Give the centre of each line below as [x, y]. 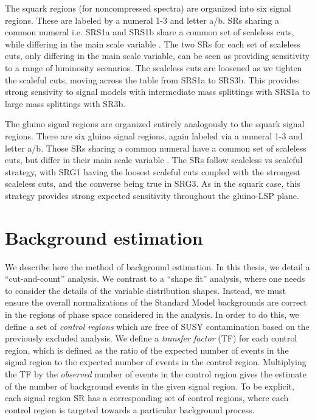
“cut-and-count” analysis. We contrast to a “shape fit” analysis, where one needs [155, 278]
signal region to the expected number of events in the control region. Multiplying [156, 362]
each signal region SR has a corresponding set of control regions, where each [147, 398]
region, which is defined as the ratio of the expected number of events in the [147, 350]
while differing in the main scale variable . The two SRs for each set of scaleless [153, 44]
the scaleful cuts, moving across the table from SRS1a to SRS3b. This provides [152, 79]
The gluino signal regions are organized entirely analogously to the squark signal [155, 124]
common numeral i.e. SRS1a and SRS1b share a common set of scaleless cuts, [150, 32]
